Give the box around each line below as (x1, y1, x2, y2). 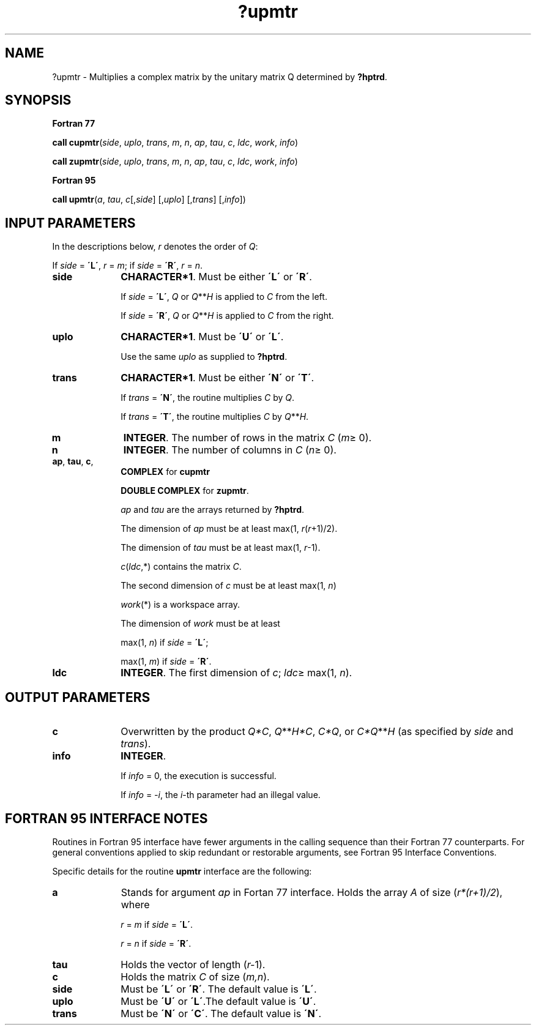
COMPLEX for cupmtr (121, 466, 210, 477)
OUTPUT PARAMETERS (5, 689, 151, 705)
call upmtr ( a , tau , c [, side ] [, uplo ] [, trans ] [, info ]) (52, 194, 246, 205)
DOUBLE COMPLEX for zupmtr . (121, 485, 249, 496)
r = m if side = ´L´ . (121, 919, 193, 930)
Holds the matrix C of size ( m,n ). (121, 970, 270, 983)
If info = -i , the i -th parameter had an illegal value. (121, 789, 321, 800)
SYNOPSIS (5, 92, 72, 108)
